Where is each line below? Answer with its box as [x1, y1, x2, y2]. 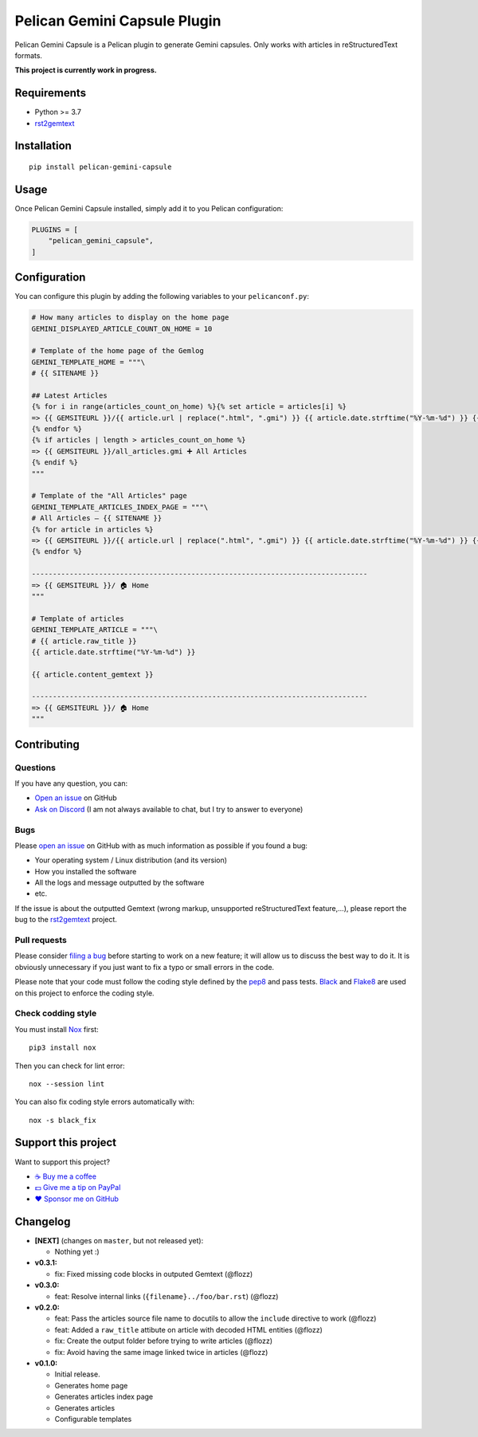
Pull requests [14, 935, 67, 946]
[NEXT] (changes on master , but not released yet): [34, 1235, 204, 1245]
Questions [14, 762, 56, 773]
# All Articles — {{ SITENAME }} [31, 514, 163, 523]
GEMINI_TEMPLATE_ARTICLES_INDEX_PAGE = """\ [31, 502, 209, 512]
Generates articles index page [54, 1392, 154, 1402]
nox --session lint [29, 1079, 105, 1088]
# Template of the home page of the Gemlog [31, 347, 205, 355]
